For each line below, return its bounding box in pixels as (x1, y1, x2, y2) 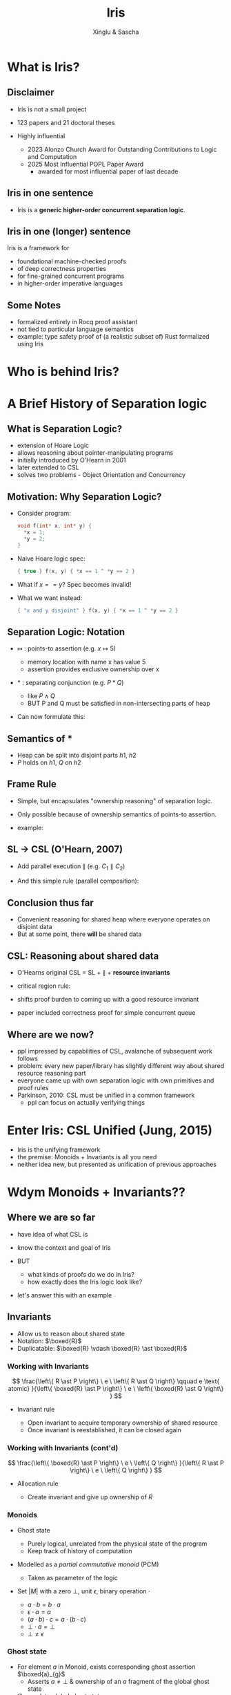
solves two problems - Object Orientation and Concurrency (17, 471, 186, 479)
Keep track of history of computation (27, 1546, 132, 1555)
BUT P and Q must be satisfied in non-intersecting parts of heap (27, 700, 210, 708)
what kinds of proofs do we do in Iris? (27, 1270, 134, 1278)
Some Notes (7, 299, 61, 311)
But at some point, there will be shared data (17, 930, 142, 938)
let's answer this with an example (17, 1291, 112, 1299)
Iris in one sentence (7, 187, 94, 199)
